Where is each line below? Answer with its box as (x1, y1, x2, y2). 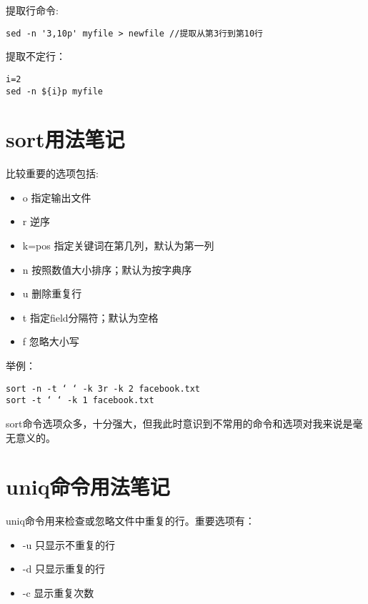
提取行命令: (6, 3, 59, 17)
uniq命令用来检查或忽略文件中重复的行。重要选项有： (6, 513, 255, 528)
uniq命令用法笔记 (6, 472, 170, 501)
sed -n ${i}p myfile (6, 86, 104, 96)
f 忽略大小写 (22, 334, 79, 349)
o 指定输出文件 (22, 189, 91, 204)
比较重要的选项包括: (6, 166, 99, 181)
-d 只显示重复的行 (22, 561, 105, 576)
